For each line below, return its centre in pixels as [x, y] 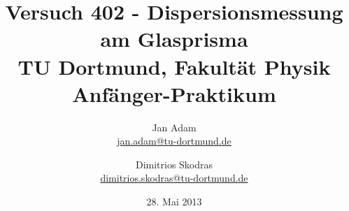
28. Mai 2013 [174, 202]
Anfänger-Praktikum [174, 93]
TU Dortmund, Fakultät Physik [174, 66]
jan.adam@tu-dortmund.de [174, 141]
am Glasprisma [174, 39]
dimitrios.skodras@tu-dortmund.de [174, 178]
